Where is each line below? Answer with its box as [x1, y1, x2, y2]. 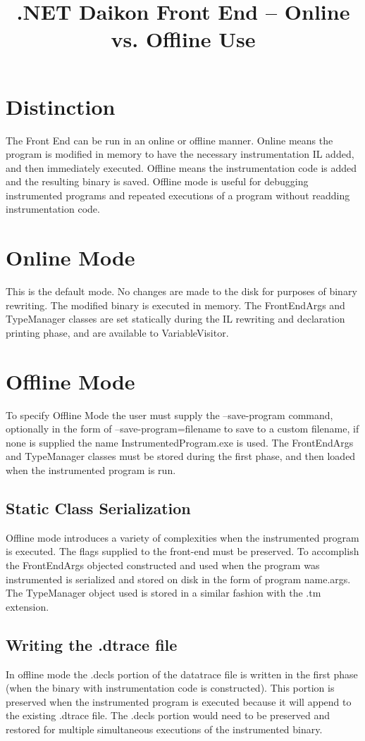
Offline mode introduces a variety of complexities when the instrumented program [6, 530, 359, 544]
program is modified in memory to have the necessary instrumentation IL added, [6, 147, 354, 161]
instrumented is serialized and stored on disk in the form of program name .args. [6, 571, 351, 586]
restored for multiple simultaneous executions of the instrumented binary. [6, 722, 323, 736]
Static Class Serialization [6, 497, 191, 519]
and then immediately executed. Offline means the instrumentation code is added [6, 160, 357, 175]
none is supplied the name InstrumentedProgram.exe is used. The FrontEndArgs [6, 435, 354, 449]
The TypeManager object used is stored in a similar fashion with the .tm [6, 585, 321, 600]
